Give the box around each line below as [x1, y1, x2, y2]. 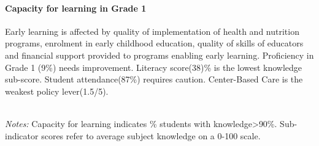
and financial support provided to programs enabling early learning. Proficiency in [5, 48, 314, 61]
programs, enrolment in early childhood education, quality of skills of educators [5, 37, 304, 49]
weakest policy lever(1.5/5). [5, 84, 109, 97]
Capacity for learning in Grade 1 [5, 1, 147, 14]
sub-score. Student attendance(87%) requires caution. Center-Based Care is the [5, 73, 303, 86]
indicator [5, 129, 39, 142]
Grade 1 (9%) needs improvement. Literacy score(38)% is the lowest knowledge [5, 60, 302, 73]
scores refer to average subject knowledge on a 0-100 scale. [41, 129, 261, 142]
